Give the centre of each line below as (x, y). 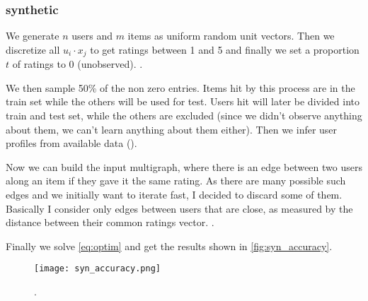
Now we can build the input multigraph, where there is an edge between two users (184, 166)
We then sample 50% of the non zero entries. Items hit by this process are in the (180, 87)
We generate (33, 36)
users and (92, 36)
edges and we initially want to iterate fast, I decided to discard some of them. (174, 195)
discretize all (33, 49)
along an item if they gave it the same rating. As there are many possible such (176, 181)
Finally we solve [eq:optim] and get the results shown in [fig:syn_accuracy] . (169, 246)
